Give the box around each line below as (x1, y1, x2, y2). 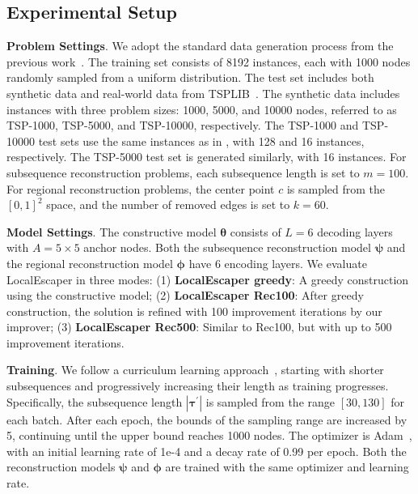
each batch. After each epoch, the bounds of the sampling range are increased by (6, 411, 407, 428)
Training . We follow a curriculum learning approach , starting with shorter (6, 361, 384, 378)
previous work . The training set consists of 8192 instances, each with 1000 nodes (6, 53, 411, 70)
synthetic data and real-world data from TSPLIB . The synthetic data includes (6, 84, 400, 101)
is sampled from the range (205, 393, 336, 410)
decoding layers (317, 223, 393, 240)
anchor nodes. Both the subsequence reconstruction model (83, 239, 371, 256)
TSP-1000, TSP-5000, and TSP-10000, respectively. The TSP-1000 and (6, 117, 359, 134)
